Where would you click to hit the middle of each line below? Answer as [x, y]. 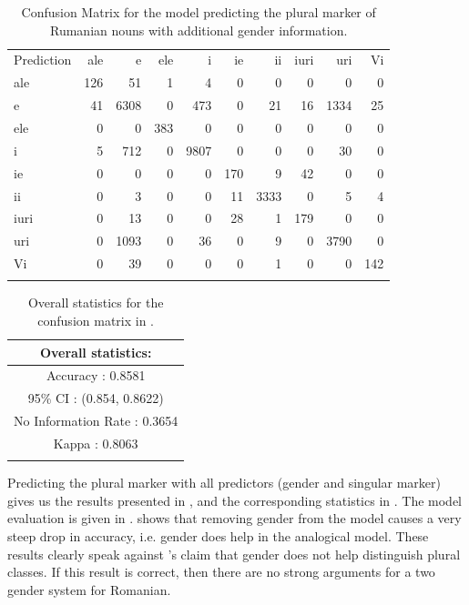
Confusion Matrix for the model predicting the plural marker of [199, 12]
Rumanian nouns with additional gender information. [199, 30]
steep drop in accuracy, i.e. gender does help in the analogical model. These [218, 536]
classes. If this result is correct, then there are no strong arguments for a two [221, 572]
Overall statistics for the [96, 302]
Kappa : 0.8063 [96, 443]
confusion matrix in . [96, 320]
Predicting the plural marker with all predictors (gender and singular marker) [224, 483]
